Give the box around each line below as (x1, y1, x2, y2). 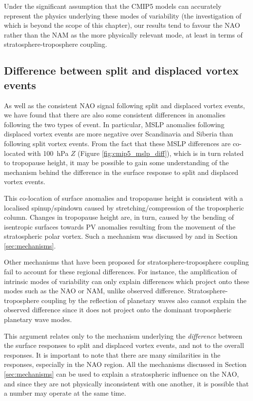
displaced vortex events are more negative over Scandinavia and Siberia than (4, 129, 234, 139)
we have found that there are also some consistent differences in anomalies (4, 110, 226, 120)
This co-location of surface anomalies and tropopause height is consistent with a (4, 192, 243, 203)
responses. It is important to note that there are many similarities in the (4, 349, 220, 360)
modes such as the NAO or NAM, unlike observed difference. (4, 286, 186, 296)
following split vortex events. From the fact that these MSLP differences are (4, 138, 231, 148)
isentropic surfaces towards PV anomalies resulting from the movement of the (4, 221, 235, 231)
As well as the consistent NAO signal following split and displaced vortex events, (4, 100, 245, 110)
